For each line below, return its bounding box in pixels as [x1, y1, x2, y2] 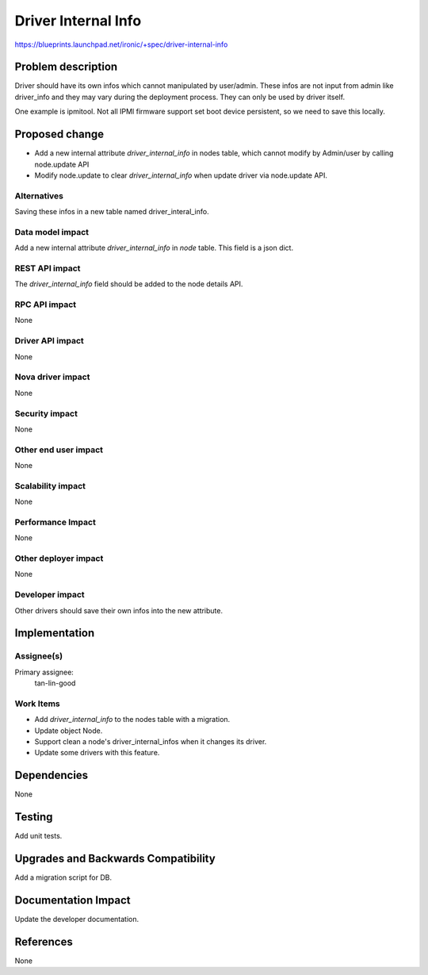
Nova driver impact [14, 371, 90, 382]
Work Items [14, 698, 60, 709]
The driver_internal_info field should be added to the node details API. [14, 279, 243, 289]
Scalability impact [14, 480, 86, 491]
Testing [14, 810, 53, 824]
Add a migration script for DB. [14, 873, 113, 882]
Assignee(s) [14, 651, 63, 662]
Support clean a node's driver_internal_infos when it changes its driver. [34, 737, 267, 747]
